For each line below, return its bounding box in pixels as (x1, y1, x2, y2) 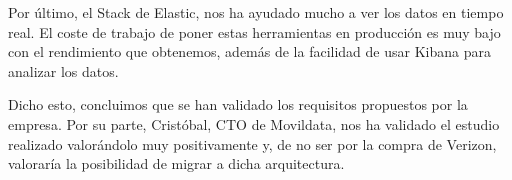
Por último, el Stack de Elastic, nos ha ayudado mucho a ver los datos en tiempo (8, 2, 504, 22)
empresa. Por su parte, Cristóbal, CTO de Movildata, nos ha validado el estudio (8, 113, 500, 134)
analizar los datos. (8, 60, 119, 81)
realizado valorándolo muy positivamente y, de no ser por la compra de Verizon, (8, 133, 497, 154)
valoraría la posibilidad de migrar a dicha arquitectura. (8, 153, 345, 174)
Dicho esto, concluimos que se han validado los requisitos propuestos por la (8, 94, 468, 115)
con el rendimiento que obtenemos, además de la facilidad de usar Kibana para (8, 41, 491, 62)
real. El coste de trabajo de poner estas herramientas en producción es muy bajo (8, 21, 501, 42)
